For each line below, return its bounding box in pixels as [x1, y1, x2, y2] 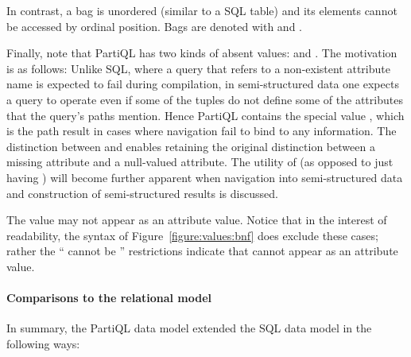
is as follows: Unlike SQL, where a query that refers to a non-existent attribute [6, 60, 390, 76]
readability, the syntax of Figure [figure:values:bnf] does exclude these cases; [6, 227, 378, 243]
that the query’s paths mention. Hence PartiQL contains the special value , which [6, 107, 405, 123]
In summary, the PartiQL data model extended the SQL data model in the [6, 320, 372, 336]
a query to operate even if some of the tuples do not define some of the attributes [6, 91, 403, 107]
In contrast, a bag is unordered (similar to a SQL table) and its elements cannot [6, 2, 397, 18]
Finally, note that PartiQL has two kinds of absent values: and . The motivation [6, 45, 397, 61]
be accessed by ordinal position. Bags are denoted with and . [6, 17, 302, 34]
